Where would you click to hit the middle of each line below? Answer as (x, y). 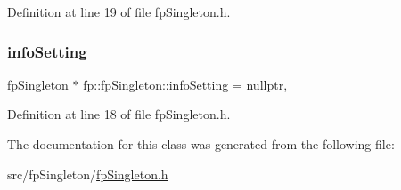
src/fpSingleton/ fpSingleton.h (88, 174)
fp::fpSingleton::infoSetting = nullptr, (185, 84)
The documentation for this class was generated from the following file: (201, 144)
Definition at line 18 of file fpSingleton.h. (119, 114)
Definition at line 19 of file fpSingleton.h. (119, 12)
